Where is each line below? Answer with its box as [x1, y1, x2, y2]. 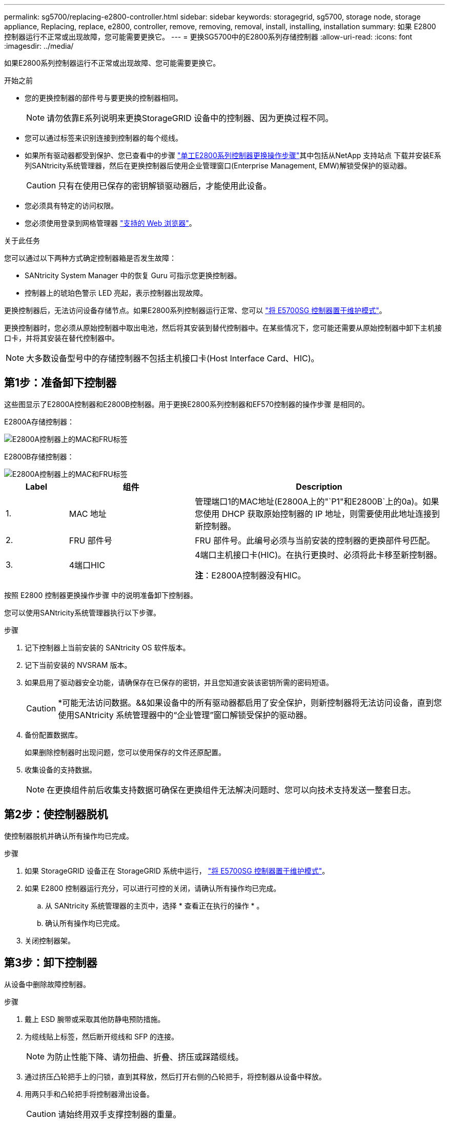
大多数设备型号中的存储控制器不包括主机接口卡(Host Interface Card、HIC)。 [26, 353, 319, 363]
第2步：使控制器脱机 [4, 808, 108, 821]
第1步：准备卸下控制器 [4, 376, 117, 390]
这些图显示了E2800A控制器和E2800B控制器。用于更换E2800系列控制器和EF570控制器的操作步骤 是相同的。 [4, 399, 370, 409]
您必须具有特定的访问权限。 [25, 201, 118, 210]
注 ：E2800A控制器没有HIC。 [195, 570, 306, 581]
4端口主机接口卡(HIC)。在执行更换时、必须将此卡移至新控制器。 [195, 549, 442, 560]
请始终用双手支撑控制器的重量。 [58, 1109, 181, 1119]
